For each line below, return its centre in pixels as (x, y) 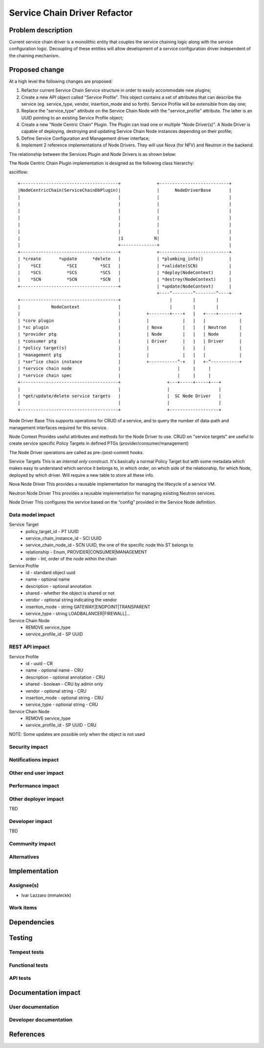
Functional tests (29, 965)
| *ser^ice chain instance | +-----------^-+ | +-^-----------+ (130, 362)
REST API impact (29, 647)
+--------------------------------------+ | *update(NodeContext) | (125, 286)
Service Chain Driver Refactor (71, 13)
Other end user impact (36, 773)
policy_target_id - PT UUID (52, 531)
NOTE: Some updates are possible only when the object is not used (77, 734)
